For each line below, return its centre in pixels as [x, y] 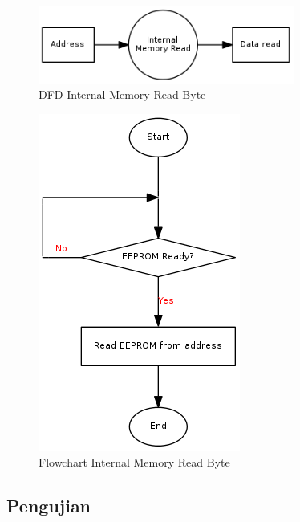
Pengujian [49, 505]
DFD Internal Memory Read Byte [122, 94]
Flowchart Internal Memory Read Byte [134, 461]
